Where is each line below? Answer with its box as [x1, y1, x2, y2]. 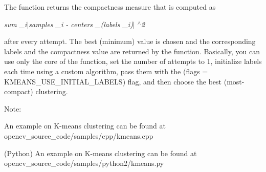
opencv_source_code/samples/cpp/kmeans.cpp [4, 130, 153, 141]
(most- [224, 76, 245, 87]
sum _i [4, 18, 27, 29]
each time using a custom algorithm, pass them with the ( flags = [4, 66, 208, 76]
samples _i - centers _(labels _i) [29, 18, 133, 29]
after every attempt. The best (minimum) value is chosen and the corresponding [4, 36, 256, 47]
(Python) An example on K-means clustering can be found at [4, 147, 197, 158]
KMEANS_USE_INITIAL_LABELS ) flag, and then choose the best [4, 76, 222, 87]
